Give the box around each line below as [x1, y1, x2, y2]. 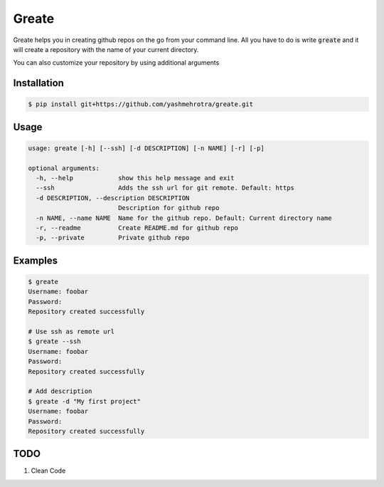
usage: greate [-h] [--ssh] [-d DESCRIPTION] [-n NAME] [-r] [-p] [28, 144, 265, 152]
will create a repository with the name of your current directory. [13, 45, 199, 53]
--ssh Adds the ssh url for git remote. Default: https [36, 184, 295, 192]
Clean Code [31, 466, 66, 475]
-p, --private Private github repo [36, 234, 190, 242]
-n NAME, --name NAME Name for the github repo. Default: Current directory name [36, 214, 332, 222]
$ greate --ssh [28, 337, 81, 345]
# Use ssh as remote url [28, 328, 115, 335]
